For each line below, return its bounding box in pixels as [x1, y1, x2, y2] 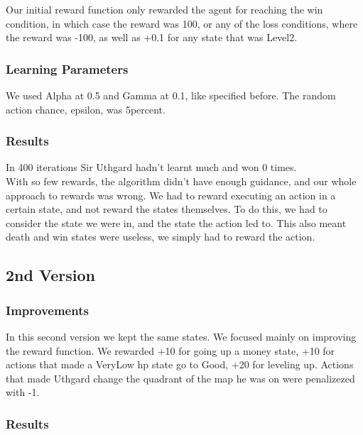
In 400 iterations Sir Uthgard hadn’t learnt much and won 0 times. [6, 160, 297, 175]
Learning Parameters [6, 60, 129, 77]
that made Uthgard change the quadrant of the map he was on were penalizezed [6, 370, 355, 385]
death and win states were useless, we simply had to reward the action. [6, 229, 315, 244]
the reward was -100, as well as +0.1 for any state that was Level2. [6, 30, 298, 45]
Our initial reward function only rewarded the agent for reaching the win [6, 2, 323, 16]
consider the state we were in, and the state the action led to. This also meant [6, 215, 347, 230]
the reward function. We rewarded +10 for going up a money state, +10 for [6, 343, 335, 358]
